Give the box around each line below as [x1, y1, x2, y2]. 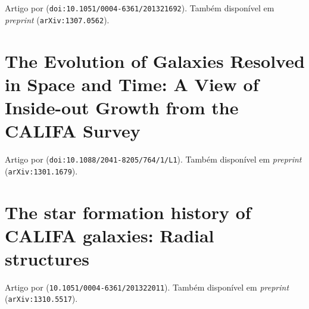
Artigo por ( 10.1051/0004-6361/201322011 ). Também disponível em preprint [5, 280, 289, 293]
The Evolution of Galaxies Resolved [5, 48, 305, 73]
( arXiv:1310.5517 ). [5, 292, 78, 305]
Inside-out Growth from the [5, 95, 239, 119]
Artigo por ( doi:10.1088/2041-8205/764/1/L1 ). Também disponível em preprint [5, 153, 302, 165]
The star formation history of [5, 199, 251, 224]
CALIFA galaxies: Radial [5, 223, 214, 247]
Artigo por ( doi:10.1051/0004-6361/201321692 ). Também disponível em [5, 2, 274, 14]
